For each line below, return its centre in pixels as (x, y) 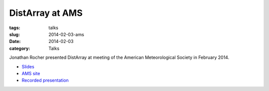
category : (20, 48)
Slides (28, 66)
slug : (14, 34)
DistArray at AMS (46, 13)
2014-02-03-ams (66, 34)
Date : (15, 42)
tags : (15, 28)
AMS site (31, 73)
